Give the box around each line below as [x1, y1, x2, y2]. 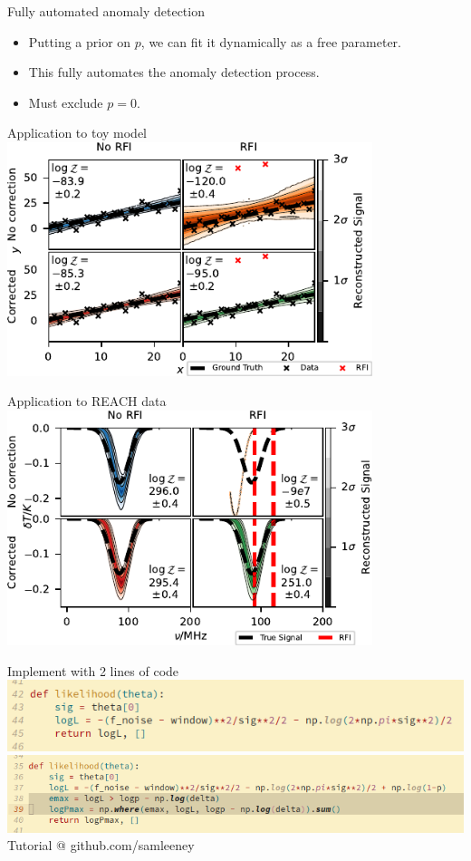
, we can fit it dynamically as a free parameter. [140, 32, 401, 51]
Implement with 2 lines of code [7, 661, 179, 680]
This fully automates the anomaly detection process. [28, 63, 320, 82]
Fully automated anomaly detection [7, 2, 205, 20]
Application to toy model [7, 123, 148, 142]
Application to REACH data [7, 392, 167, 411]
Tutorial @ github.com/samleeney [7, 836, 195, 855]
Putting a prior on [28, 32, 131, 51]
